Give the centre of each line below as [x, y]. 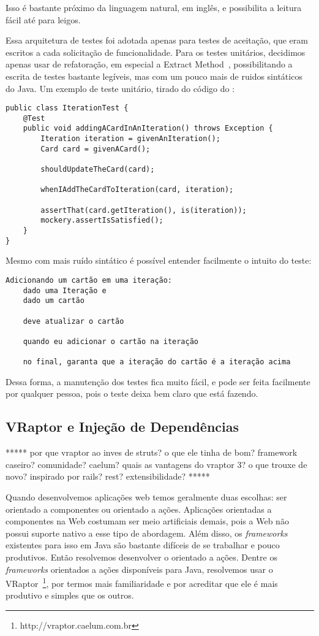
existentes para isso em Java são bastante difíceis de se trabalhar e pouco [143, 545]
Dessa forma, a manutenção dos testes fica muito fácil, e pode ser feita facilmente [158, 381]
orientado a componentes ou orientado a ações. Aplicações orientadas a [139, 509]
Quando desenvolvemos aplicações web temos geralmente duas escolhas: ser [146, 497]
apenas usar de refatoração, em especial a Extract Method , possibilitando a [149, 64]
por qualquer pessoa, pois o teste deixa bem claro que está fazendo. [132, 393]
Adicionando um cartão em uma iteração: [89, 280]
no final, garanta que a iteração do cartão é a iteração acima [157, 362]
